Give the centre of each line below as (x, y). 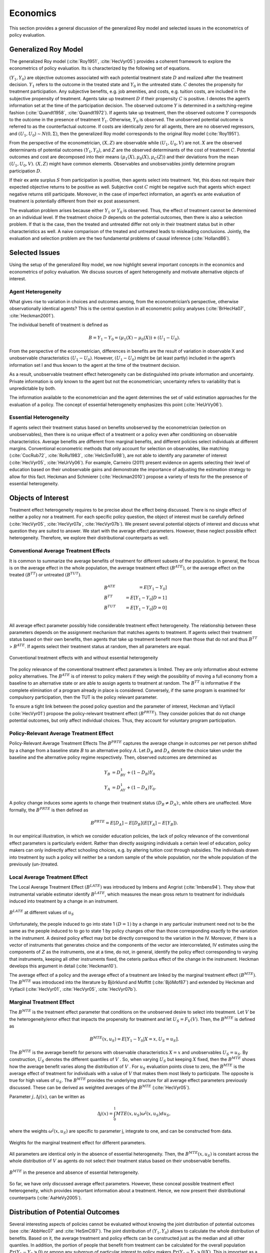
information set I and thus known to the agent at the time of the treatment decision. (95, 365)
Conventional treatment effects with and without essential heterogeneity (84, 658)
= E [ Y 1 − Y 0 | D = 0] (146, 608)
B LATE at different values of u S (42, 913)
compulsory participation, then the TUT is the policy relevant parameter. (83, 697)
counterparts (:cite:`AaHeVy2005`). (45, 1197)
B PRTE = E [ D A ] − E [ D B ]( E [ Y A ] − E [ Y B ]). (134, 823)
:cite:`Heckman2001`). (32, 315)
